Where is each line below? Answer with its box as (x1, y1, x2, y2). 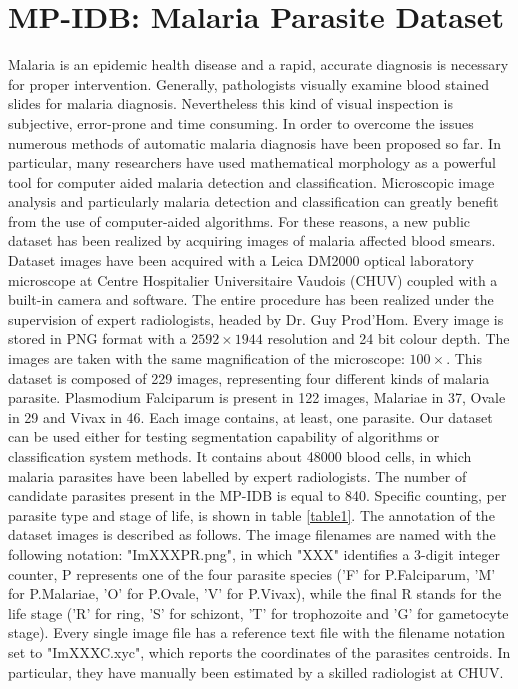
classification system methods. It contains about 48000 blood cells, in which (8, 446, 472, 466)
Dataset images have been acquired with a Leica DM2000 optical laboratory (8, 250, 474, 271)
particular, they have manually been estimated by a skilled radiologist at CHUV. (8, 661, 504, 682)
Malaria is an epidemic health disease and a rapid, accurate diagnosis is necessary (8, 54, 509, 75)
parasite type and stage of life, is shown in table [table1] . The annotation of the (8, 504, 495, 525)
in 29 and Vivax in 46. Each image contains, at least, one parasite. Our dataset (8, 406, 493, 427)
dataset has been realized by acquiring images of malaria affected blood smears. (8, 230, 496, 251)
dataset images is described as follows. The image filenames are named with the (8, 524, 496, 545)
